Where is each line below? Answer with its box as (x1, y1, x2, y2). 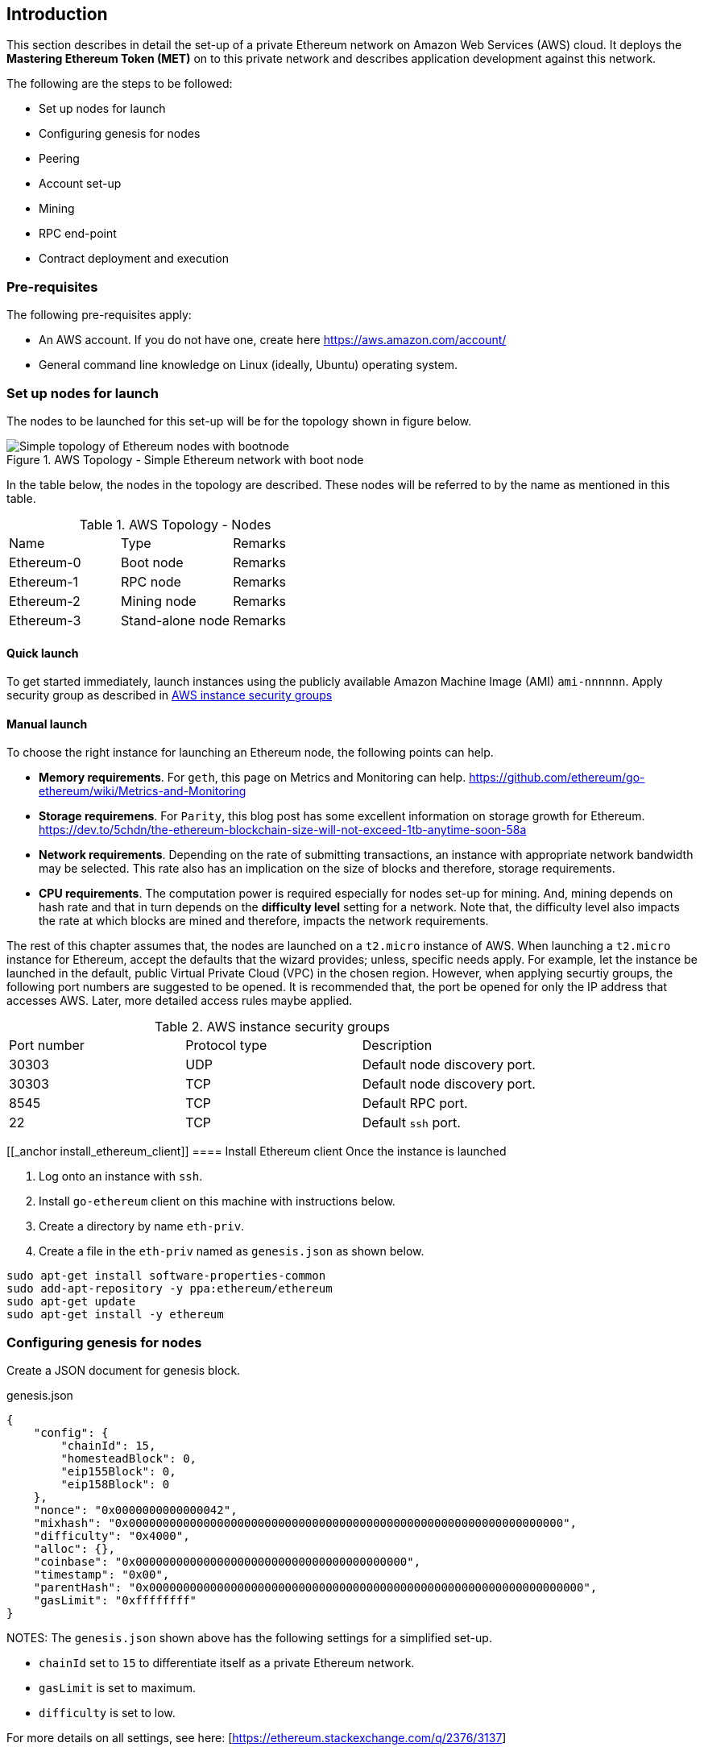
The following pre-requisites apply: (6, 308, 192, 322)
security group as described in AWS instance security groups (6, 688, 333, 703)
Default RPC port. (362, 1095, 468, 1112)
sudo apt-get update (6, 1295, 136, 1309)
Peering (39, 151, 80, 166)
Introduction (6, 4, 108, 24)
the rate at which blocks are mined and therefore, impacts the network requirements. (39, 914, 489, 928)
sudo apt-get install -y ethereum (6, 1308, 224, 1322)
